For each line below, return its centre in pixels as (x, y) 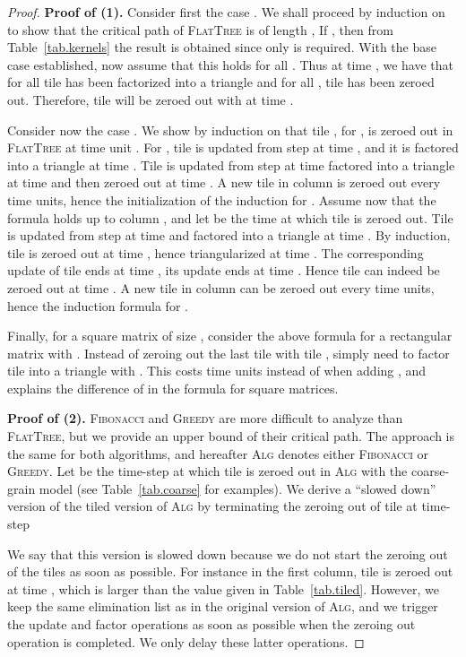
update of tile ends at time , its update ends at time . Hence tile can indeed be (224, 270)
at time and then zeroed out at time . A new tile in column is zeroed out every (224, 182)
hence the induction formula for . (98, 305)
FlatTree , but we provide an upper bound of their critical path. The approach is (231, 436)
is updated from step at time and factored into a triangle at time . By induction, (229, 235)
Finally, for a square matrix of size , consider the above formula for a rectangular (230, 336)
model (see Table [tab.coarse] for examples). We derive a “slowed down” (237, 488)
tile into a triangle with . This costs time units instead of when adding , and (217, 371)
